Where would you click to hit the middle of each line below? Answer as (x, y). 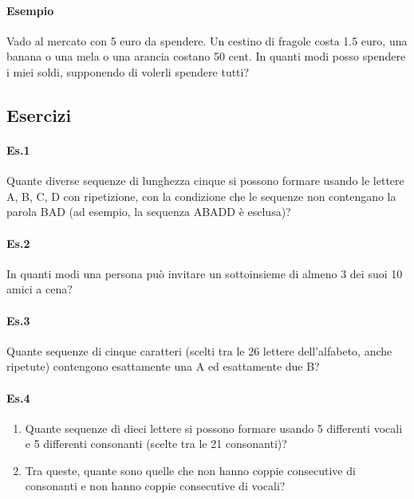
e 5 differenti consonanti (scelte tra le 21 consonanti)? (156, 444)
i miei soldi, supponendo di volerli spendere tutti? (128, 71)
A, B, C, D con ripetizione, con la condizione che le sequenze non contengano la (201, 196)
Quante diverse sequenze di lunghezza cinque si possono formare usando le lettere (205, 181)
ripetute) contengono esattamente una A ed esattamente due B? (163, 366)
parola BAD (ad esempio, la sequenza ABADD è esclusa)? (149, 212)
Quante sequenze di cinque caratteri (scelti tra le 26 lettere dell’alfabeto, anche (199, 350)
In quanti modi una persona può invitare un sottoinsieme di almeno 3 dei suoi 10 (205, 273)
